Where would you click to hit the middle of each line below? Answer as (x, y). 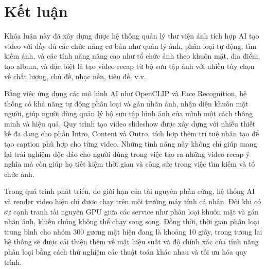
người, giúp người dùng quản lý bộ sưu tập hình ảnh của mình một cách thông (129, 113)
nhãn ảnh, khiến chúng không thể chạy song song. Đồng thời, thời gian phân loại (132, 221)
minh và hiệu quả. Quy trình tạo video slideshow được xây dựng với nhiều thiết (130, 123)
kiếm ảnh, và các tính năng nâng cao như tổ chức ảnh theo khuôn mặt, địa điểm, (132, 56)
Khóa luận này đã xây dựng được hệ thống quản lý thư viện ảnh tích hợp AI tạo (132, 36)
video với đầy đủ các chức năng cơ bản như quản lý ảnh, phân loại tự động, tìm (130, 46)
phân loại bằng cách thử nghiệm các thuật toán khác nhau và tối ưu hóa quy (126, 252)
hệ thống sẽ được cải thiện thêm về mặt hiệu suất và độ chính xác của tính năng (131, 241)
